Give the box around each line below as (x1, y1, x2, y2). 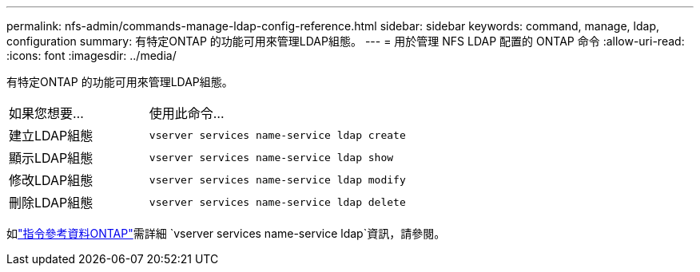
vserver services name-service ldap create (149, 128, 406, 141)
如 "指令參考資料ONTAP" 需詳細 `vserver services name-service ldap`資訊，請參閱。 (6, 227, 446, 240)
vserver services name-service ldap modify (149, 173, 406, 186)
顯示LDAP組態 (9, 150, 93, 166)
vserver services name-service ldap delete (149, 195, 406, 208)
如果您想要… (9, 105, 84, 121)
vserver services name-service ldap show (149, 151, 394, 164)
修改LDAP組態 (9, 172, 93, 188)
